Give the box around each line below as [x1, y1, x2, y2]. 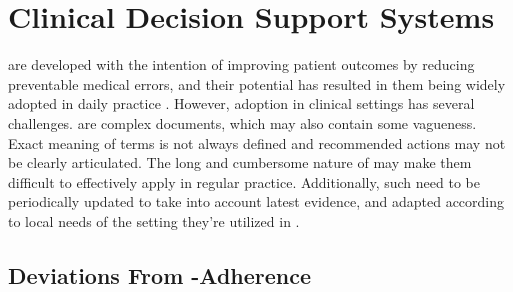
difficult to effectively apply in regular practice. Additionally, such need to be [8, 171, 480, 192]
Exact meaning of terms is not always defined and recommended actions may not [8, 132, 506, 153]
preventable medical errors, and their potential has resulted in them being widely [8, 73, 506, 94]
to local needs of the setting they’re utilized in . [8, 210, 300, 231]
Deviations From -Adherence [8, 259, 312, 290]
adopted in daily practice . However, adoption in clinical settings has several [8, 93, 475, 114]
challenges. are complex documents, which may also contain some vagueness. [8, 112, 477, 133]
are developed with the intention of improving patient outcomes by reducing [8, 54, 475, 75]
